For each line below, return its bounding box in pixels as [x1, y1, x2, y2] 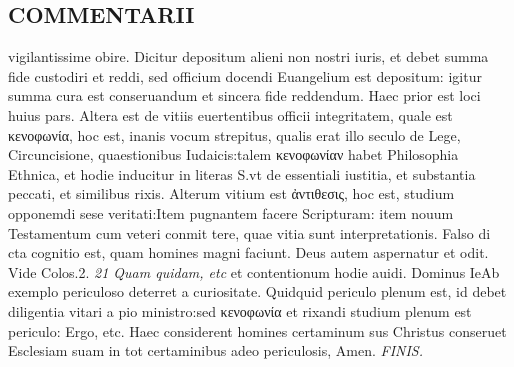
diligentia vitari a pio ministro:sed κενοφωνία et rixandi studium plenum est [8, 300, 472, 321]
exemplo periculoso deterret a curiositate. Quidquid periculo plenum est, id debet [8, 281, 507, 302]
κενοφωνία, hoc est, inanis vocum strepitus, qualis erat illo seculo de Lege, [8, 124, 461, 145]
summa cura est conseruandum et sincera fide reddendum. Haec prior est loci [8, 85, 481, 106]
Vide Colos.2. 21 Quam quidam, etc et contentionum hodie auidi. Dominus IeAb [8, 261, 500, 282]
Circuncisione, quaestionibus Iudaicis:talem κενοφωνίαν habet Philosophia [8, 144, 459, 165]
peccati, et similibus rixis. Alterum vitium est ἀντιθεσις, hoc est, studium [8, 183, 455, 204]
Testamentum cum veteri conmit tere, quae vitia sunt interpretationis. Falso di [8, 222, 491, 243]
